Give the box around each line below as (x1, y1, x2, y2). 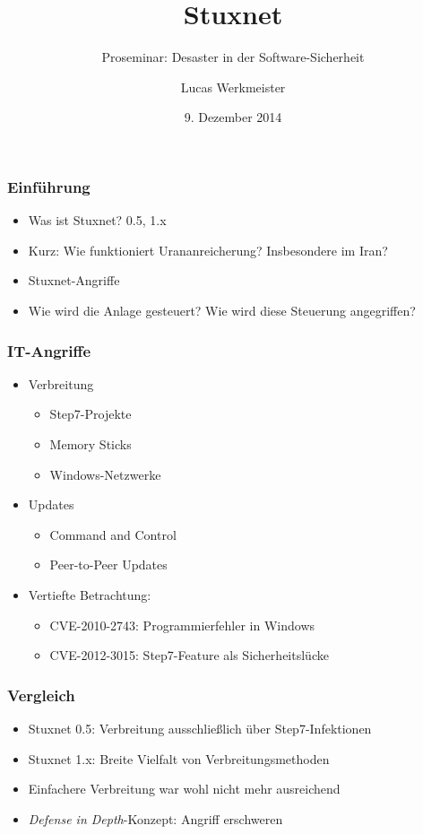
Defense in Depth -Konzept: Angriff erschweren (28, 809, 283, 828)
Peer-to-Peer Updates (49, 555, 168, 574)
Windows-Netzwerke (49, 465, 161, 483)
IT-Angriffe (7, 339, 91, 361)
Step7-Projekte (49, 404, 132, 423)
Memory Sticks (49, 434, 132, 453)
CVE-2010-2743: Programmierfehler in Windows (49, 615, 315, 634)
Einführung (7, 175, 91, 197)
